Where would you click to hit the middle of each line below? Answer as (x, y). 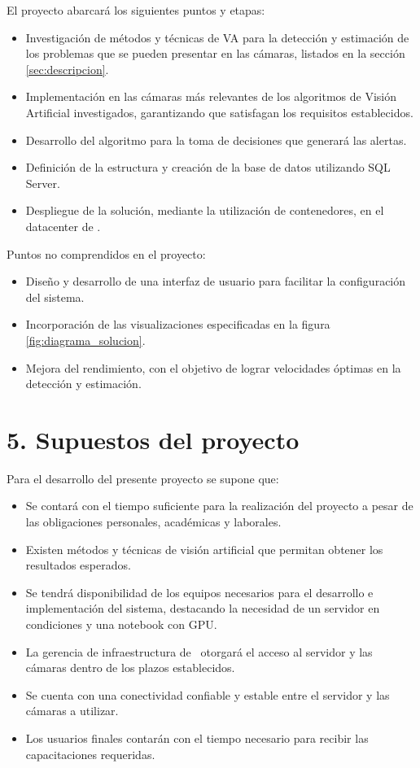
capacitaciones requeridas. (90, 754)
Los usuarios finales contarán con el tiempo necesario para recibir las (197, 737)
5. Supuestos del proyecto (153, 439)
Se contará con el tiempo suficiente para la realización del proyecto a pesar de (219, 506)
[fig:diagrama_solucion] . (85, 340)
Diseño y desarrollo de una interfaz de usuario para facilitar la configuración (216, 281)
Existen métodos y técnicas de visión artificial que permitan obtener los (204, 549)
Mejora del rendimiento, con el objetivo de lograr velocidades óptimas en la (213, 367)
